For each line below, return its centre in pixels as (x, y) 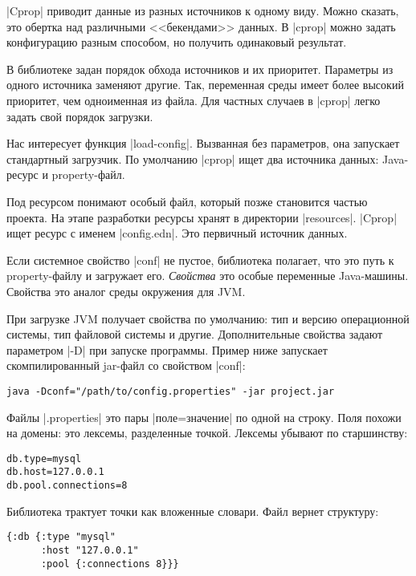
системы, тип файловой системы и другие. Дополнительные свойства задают (195, 334)
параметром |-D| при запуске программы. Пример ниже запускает (167, 349)
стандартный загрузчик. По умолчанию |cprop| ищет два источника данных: (193, 158)
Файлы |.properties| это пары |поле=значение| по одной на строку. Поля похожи (204, 417)
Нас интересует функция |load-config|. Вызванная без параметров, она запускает (203, 143)
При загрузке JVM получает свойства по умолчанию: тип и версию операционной (208, 318)
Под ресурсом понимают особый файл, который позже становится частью (187, 201)
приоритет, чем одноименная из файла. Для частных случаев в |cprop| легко (194, 100)
